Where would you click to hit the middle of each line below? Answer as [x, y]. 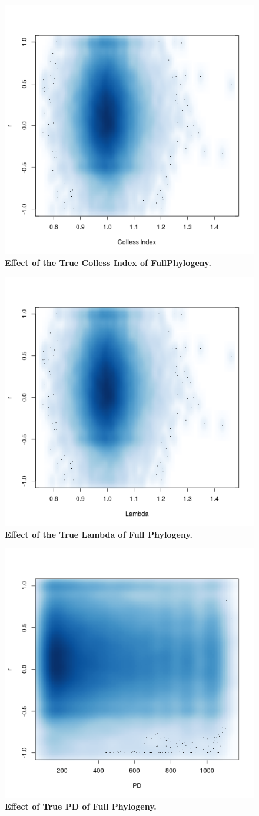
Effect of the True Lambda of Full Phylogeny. [99, 534]
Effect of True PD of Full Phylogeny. [81, 806]
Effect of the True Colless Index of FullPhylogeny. [108, 262]
